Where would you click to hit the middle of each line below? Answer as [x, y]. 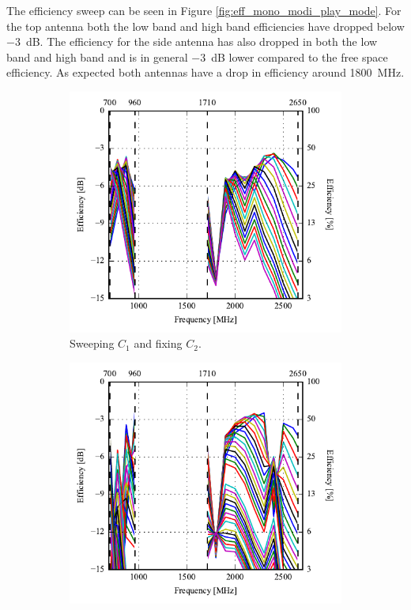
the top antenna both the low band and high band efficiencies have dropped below [205, 26]
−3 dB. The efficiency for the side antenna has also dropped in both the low [192, 41]
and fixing [158, 343]
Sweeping [92, 343]
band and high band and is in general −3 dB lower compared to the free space [197, 56]
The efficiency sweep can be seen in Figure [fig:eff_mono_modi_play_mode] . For [204, 10]
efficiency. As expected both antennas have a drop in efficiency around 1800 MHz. [205, 72]
